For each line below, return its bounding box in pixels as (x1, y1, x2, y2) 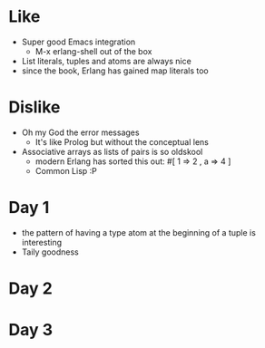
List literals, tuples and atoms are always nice (21, 55, 191, 66)
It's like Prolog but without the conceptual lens (34, 136, 210, 147)
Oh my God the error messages (21, 127, 140, 138)
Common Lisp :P (34, 165, 97, 176)
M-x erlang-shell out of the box (34, 45, 152, 56)
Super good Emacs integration (21, 36, 136, 47)
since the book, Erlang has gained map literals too (21, 65, 210, 76)
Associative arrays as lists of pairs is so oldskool (21, 146, 203, 157)
